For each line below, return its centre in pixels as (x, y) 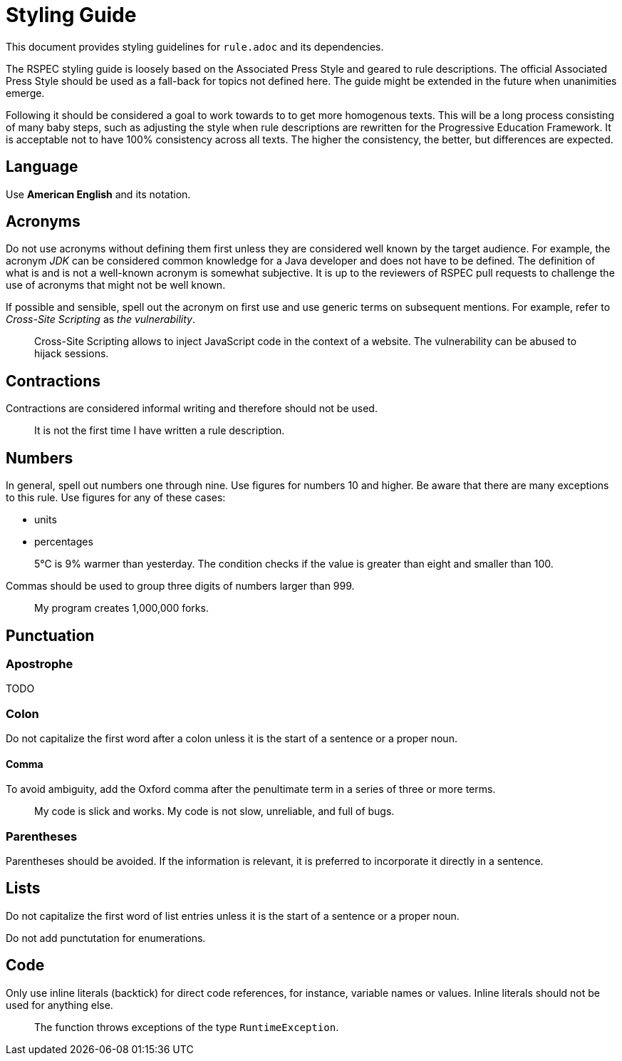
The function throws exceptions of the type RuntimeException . (187, 1027)
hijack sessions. (72, 354)
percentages (64, 542)
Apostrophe (40, 663)
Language (42, 167)
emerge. (25, 93)
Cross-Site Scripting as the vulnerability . (101, 319)
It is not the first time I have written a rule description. (160, 431)
